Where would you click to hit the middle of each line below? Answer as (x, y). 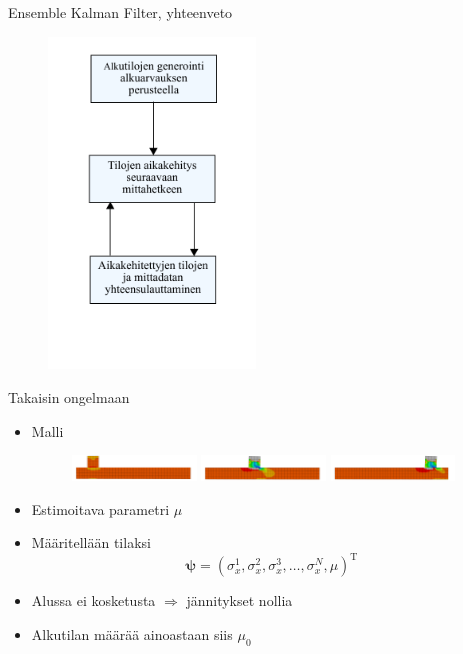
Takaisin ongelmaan (69, 397)
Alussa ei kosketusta (93, 600)
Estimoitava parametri (100, 508)
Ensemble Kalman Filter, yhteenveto (120, 12)
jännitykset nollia (239, 600)
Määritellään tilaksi (91, 542)
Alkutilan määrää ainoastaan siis (132, 633)
